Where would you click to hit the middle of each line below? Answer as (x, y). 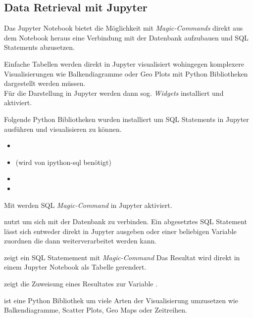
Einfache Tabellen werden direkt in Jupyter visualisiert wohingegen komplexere (124, 63)
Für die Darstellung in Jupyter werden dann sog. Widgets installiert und (114, 93)
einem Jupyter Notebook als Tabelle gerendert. (75, 267)
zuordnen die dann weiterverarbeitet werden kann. (80, 241)
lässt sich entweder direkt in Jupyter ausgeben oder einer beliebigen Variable (120, 231)
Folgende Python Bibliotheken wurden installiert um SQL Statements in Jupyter (126, 119)
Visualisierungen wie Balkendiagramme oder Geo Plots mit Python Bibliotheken (126, 73)
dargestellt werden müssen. (45, 83)
